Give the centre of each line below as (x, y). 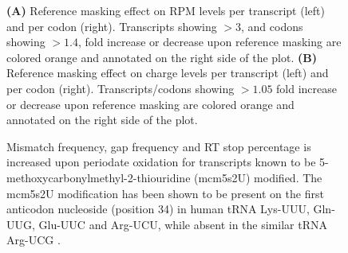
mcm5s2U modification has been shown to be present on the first (165, 193)
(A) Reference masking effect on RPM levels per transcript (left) (166, 10)
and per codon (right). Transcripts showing (112, 26)
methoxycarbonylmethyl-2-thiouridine (99, 177)
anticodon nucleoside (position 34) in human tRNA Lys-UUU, (158, 209)
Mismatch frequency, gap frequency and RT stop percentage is (159, 146)
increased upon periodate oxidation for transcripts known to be (161, 162)
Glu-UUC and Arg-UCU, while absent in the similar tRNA (183, 224)
